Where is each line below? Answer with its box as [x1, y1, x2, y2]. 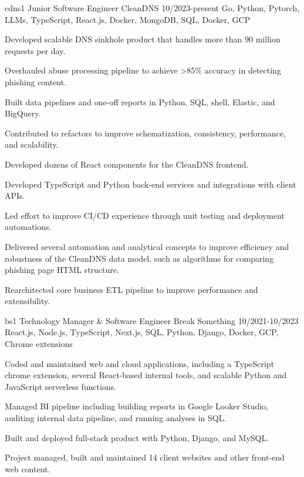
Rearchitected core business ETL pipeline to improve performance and [5, 283, 258, 295]
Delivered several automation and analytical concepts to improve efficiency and [5, 240, 289, 252]
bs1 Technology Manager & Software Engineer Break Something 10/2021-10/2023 [5, 314, 299, 326]
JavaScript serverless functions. [5, 380, 117, 392]
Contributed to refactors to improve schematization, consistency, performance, [5, 126, 286, 139]
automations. [5, 221, 52, 233]
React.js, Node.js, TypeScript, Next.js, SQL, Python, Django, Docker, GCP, [5, 326, 279, 338]
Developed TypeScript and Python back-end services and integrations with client [5, 178, 296, 190]
